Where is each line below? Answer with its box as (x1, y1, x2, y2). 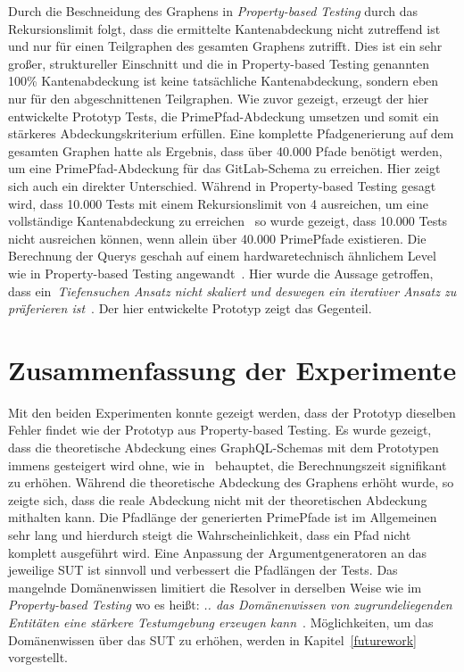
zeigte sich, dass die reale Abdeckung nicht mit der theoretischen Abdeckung (8, 490, 427, 509)
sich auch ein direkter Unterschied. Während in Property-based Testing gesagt (8, 176, 436, 195)
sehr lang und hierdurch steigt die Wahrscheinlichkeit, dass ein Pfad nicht (8, 525, 411, 543)
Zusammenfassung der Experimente (8, 351, 457, 387)
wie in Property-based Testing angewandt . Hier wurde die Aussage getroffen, (8, 263, 434, 282)
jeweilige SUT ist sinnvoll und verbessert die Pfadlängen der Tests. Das (8, 560, 398, 579)
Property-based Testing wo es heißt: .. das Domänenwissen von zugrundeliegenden (8, 595, 452, 614)
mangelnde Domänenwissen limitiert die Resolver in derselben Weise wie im (8, 577, 422, 596)
